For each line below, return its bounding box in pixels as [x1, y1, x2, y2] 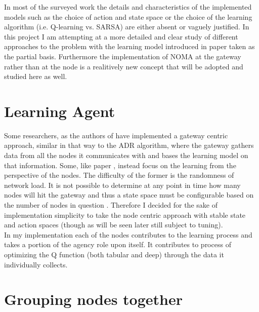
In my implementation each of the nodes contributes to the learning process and [4, 229, 252, 240]
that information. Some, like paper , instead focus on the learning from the [4, 160, 236, 170]
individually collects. [4, 259, 68, 269]
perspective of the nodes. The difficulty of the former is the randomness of [4, 170, 234, 180]
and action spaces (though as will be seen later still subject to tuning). [4, 219, 223, 230]
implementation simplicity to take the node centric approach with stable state [4, 209, 246, 220]
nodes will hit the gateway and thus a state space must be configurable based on [4, 189, 254, 200]
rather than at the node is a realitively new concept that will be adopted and [4, 61, 243, 71]
